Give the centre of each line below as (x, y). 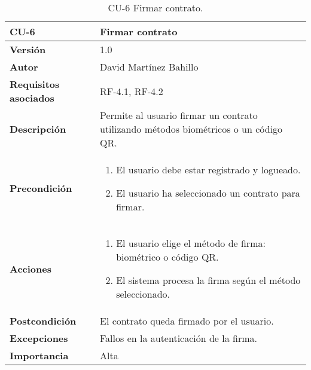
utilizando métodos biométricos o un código (191, 129)
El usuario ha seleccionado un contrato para (208, 193)
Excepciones (39, 338)
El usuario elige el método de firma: (191, 243)
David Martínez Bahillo (149, 67)
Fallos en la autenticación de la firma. (179, 338)
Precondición (41, 188)
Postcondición (43, 321)
